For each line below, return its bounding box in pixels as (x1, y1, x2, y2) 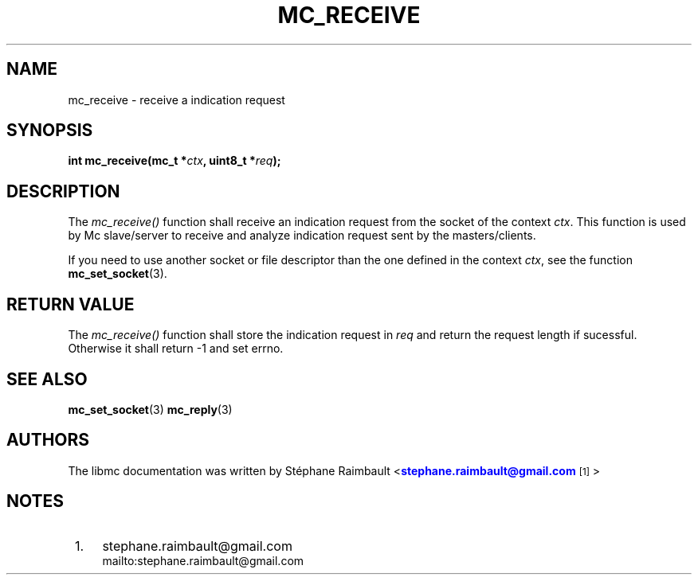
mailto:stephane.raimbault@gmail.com (102, 553, 304, 567)
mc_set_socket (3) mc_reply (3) (68, 402, 233, 416)
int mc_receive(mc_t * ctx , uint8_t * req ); (68, 154, 281, 168)
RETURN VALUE (6, 294, 135, 314)
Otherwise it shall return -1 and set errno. (68, 341, 284, 356)
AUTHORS (6, 430, 90, 450)
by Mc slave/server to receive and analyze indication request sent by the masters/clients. (68, 228, 536, 243)
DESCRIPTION (6, 181, 120, 201)
